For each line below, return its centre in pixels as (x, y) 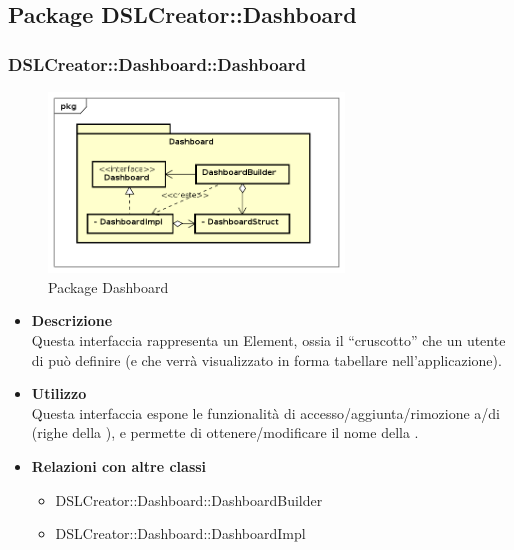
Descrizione (72, 320)
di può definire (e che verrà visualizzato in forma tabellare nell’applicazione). (266, 359)
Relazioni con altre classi (119, 465)
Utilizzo (59, 393)
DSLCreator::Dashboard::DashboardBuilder (189, 499)
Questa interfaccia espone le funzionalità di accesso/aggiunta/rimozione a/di (266, 412)
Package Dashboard (108, 286)
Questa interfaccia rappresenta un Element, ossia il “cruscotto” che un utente (268, 339)
